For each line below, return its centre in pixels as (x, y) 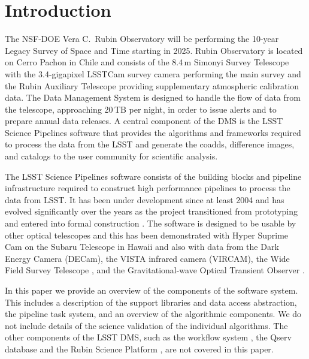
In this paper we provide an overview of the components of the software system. (152, 290)
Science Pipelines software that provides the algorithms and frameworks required (153, 132)
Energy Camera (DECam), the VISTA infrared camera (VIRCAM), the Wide (147, 258)
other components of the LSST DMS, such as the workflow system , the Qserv (148, 337)
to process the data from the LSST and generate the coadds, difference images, (150, 144)
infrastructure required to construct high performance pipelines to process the (148, 188)
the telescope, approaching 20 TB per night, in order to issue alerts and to (141, 109)
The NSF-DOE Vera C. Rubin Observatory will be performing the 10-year (142, 39)
